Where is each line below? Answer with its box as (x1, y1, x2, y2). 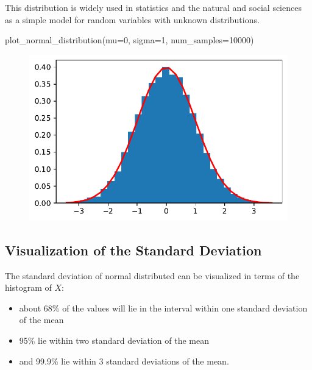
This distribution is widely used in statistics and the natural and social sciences (5, 1, 302, 13)
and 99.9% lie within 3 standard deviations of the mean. (19, 354, 229, 367)
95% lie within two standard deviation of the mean (19, 333, 210, 346)
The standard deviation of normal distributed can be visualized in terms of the (5, 269, 300, 282)
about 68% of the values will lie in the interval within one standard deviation (19, 301, 308, 314)
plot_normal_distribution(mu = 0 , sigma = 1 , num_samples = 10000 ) (5, 34, 254, 46)
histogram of (5, 281, 52, 294)
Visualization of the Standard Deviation (5, 240, 262, 259)
